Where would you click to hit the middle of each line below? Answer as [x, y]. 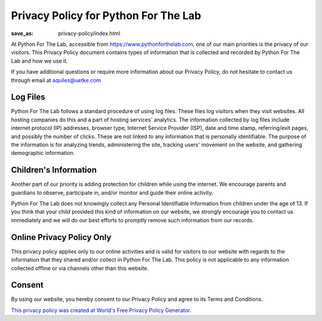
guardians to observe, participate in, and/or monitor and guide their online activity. [112, 192]
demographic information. [43, 153]
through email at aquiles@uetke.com [56, 80]
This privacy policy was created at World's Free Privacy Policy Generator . [101, 310]
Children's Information [54, 170]
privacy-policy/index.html [89, 33]
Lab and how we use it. [39, 61]
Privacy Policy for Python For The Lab [106, 15]
